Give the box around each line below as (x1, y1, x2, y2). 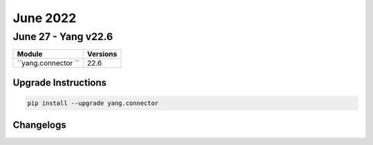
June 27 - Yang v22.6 (12, 30, 113, 43)
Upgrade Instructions (12, 77, 107, 88)
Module (17, 49, 43, 59)
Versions (86, 49, 117, 59)
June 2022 (12, 10, 77, 26)
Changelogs (12, 119, 67, 131)
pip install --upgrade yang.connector (27, 99, 159, 107)
